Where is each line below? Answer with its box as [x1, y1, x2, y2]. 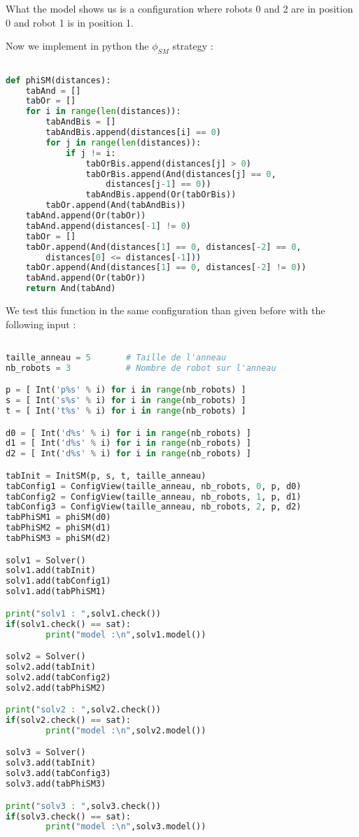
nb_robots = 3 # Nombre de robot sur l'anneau [6, 363, 276, 373]
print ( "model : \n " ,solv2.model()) [45, 725, 206, 736]
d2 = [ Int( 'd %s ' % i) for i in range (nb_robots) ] [6, 449, 251, 459]
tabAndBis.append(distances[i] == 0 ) [45, 127, 221, 138]
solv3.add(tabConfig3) [6, 768, 111, 779]
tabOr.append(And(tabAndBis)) [45, 200, 186, 211]
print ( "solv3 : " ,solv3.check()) [6, 801, 161, 811]
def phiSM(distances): [6, 75, 111, 85]
